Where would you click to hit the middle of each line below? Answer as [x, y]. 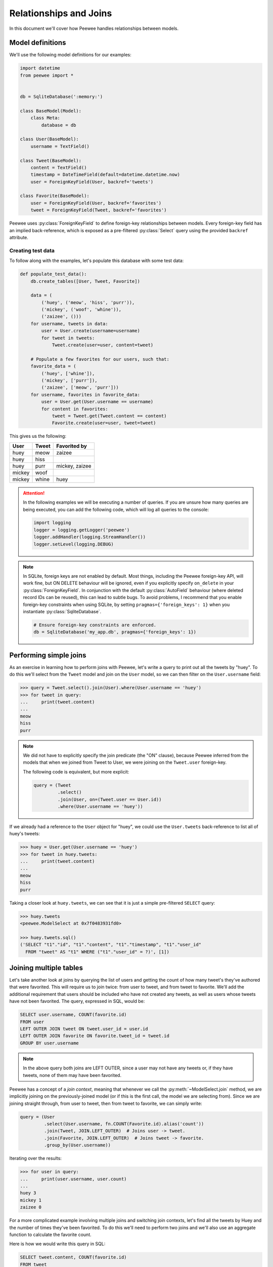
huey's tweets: [25, 834]
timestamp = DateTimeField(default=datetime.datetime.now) [105, 175]
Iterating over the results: [35, 1159]
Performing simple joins [48, 655]
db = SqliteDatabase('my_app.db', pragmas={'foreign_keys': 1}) [115, 632]
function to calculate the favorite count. [50, 1235]
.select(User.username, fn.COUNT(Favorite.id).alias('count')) [124, 1124]
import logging [52, 523]
